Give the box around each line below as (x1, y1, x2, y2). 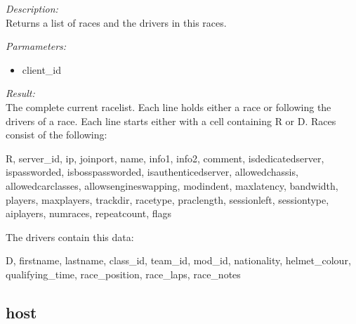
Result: (6, 86, 35, 101)
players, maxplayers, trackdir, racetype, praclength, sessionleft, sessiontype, (6, 192, 329, 207)
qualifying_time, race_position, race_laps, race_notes (6, 266, 241, 281)
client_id (22, 62, 62, 77)
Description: (6, 1, 58, 15)
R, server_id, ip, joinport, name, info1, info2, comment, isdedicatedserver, (6, 150, 324, 165)
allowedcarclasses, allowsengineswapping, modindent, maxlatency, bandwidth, (6, 178, 338, 193)
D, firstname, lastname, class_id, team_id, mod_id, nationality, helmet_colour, (6, 253, 351, 268)
